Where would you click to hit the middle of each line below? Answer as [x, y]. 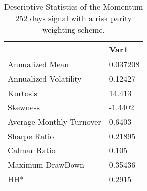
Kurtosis [23, 93]
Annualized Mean [38, 64]
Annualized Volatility [45, 78]
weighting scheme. [73, 29]
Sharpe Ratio [31, 136]
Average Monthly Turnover [55, 121]
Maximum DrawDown [46, 165]
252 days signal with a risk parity [73, 18]
